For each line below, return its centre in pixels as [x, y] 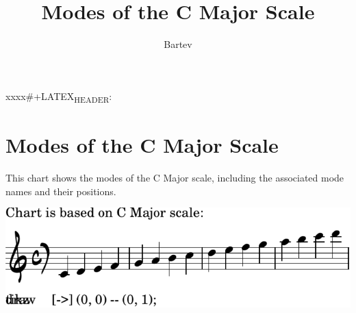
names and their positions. [61, 191]
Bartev [178, 44]
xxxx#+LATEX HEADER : [59, 97]
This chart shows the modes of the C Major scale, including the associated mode [175, 177]
